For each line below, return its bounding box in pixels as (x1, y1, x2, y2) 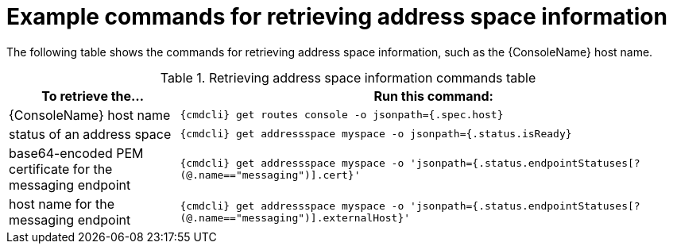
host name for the (9, 195, 115, 212)
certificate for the (9, 160, 113, 177)
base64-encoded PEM (9, 144, 144, 161)
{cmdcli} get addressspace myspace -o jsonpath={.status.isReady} (180, 128, 572, 140)
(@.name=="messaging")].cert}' (180, 168, 361, 181)
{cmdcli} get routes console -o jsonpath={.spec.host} (180, 109, 504, 121)
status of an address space (9, 125, 172, 142)
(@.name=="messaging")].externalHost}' (180, 211, 411, 224)
